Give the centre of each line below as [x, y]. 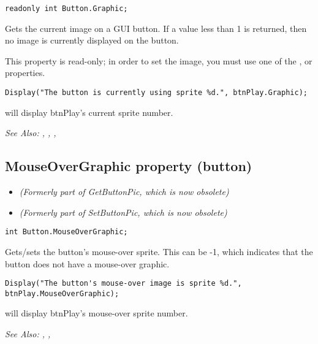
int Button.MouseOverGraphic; [66, 232]
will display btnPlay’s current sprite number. [89, 112]
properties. [25, 73]
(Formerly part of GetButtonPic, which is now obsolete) [124, 192]
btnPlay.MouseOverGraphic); [62, 293]
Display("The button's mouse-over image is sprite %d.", [123, 284]
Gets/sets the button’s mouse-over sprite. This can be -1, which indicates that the [159, 251]
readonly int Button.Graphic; [66, 9]
